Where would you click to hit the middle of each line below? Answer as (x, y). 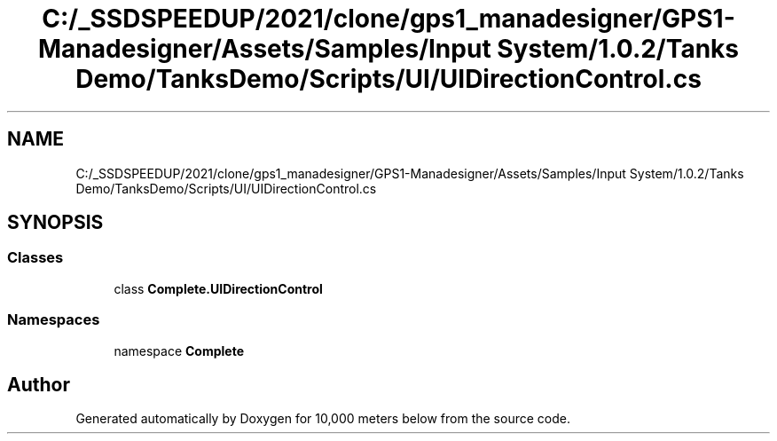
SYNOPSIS (55, 223)
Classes (35, 258)
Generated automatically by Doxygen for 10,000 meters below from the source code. (323, 419)
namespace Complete (179, 350)
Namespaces (54, 320)
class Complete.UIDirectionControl (218, 288)
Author (39, 384)
